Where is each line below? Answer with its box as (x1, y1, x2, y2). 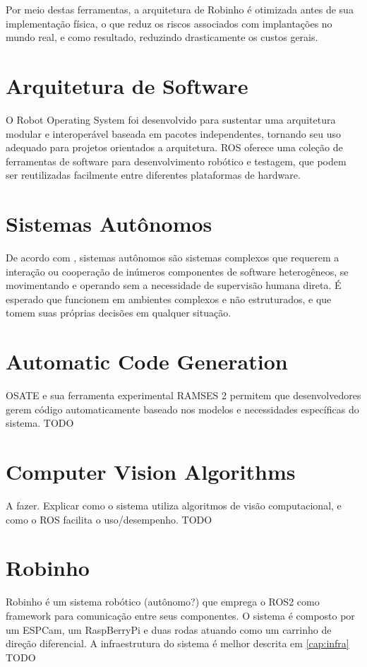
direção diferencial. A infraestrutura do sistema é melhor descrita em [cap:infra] (6, 636, 349, 651)
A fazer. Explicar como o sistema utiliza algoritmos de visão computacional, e (6, 498, 342, 512)
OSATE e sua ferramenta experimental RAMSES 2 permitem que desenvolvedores (6, 388, 361, 403)
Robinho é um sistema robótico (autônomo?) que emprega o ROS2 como (6, 594, 320, 609)
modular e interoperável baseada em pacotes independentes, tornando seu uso (6, 126, 341, 141)
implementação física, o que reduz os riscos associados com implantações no (6, 16, 332, 30)
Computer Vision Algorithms (6, 457, 296, 486)
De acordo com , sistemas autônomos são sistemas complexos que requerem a (6, 250, 339, 264)
